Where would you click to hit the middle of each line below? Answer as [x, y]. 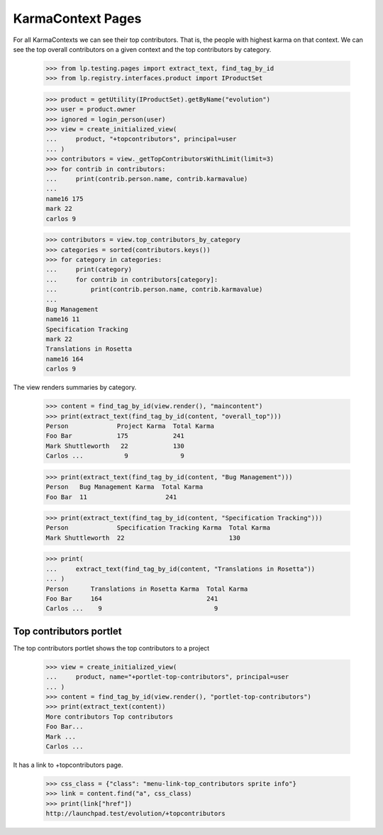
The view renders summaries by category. [75, 388]
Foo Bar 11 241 [111, 497]
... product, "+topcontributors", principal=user [141, 139]
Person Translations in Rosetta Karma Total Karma [147, 589]
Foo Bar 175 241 [115, 436]
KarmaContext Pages [77, 18]
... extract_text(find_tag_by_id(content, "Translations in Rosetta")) [181, 569]
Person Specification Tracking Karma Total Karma [158, 528]
